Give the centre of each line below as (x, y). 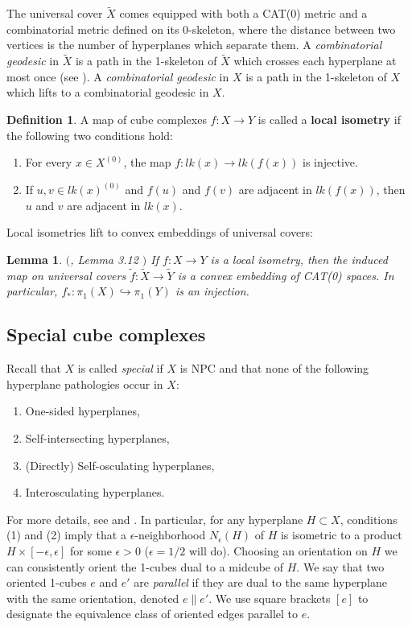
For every (49, 162)
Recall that (34, 368)
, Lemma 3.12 (104, 259)
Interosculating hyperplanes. (95, 492)
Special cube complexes (106, 334)
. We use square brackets (270, 598)
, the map (147, 162)
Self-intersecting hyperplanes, (97, 437)
